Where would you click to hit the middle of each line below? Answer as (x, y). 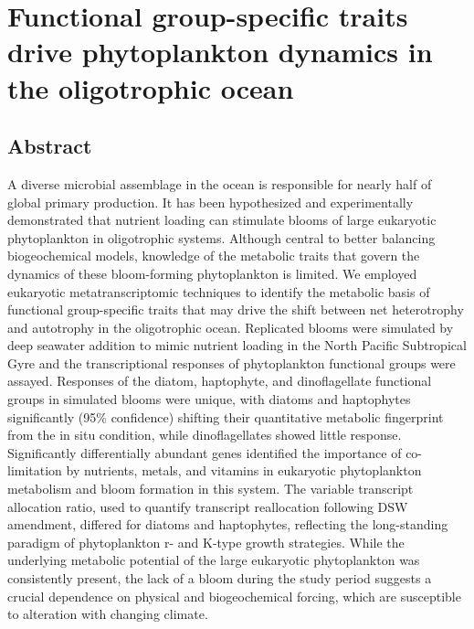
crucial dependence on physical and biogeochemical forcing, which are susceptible (234, 596)
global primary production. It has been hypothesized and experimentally (211, 202)
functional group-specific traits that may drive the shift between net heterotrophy (236, 309)
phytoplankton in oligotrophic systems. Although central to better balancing (221, 237)
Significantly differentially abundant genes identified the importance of (205, 452)
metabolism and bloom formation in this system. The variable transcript (211, 489)
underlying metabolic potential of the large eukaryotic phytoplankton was (214, 560)
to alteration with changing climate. (108, 614)
